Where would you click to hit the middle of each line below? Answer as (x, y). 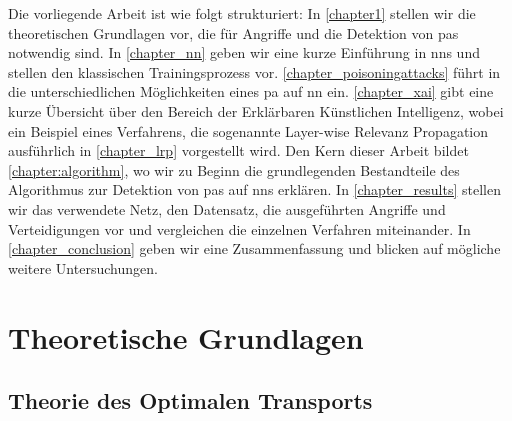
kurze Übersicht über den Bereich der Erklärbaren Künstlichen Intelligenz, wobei (256, 110)
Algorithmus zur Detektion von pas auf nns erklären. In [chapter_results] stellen (254, 189)
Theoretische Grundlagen (186, 336)
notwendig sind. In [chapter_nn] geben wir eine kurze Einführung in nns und (244, 52)
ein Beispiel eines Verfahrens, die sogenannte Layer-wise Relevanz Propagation (248, 130)
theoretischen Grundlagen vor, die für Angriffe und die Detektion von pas (233, 32)
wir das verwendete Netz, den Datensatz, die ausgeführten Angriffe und (227, 208)
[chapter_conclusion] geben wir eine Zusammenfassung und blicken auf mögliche (254, 248)
